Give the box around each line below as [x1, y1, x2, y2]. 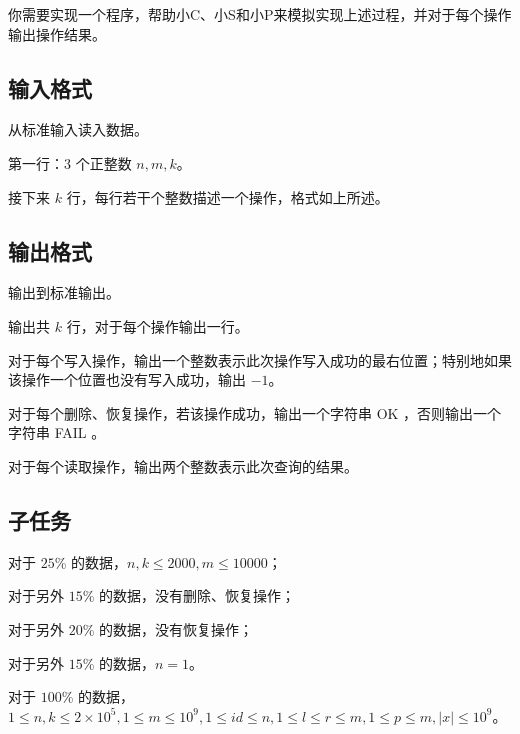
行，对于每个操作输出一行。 [66, 315, 249, 336]
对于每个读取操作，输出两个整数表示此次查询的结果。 [8, 455, 358, 476]
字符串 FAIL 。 [8, 422, 106, 443]
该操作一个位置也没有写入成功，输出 [8, 369, 246, 390]
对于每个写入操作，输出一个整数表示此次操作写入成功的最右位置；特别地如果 [8, 349, 512, 370]
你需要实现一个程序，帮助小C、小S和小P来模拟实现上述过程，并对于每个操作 [8, 4, 512, 24]
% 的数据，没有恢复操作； [82, 618, 253, 639]
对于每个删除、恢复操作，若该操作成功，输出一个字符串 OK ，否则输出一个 [8, 402, 502, 423]
